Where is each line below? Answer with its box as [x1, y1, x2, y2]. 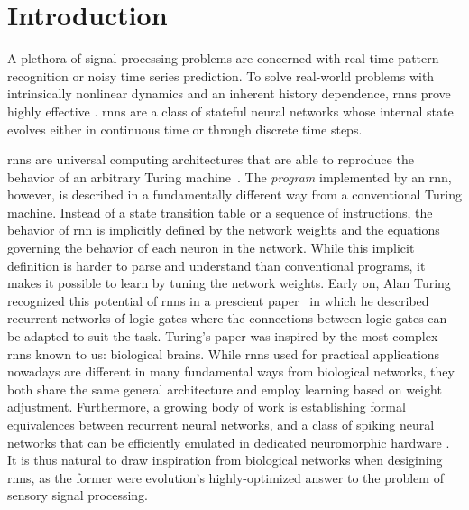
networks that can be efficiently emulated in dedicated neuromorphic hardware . [7, 432, 450, 451]
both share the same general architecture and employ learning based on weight [7, 379, 442, 398]
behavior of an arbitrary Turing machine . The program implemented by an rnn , [7, 167, 452, 186]
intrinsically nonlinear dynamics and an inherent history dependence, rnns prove [7, 84, 451, 103]
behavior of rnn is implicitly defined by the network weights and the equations [7, 220, 440, 239]
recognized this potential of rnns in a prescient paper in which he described [7, 291, 429, 310]
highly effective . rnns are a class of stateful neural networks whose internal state [7, 101, 454, 120]
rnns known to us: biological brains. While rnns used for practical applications [7, 344, 440, 363]
